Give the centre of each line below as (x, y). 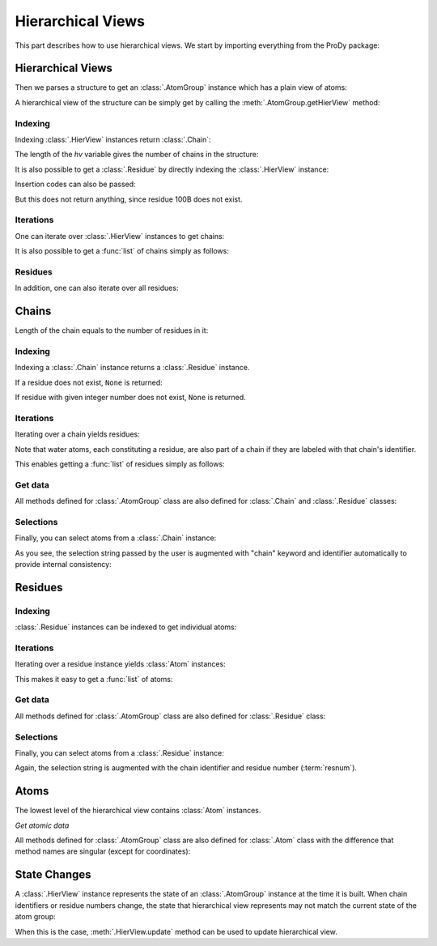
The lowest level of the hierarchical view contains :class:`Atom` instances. (138, 811)
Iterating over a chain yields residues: (78, 434)
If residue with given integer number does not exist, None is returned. (130, 398)
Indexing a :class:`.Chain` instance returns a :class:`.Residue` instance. (132, 368)
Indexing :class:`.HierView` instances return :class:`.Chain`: (113, 139)
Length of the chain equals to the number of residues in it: (112, 330)
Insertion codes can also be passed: (76, 184)
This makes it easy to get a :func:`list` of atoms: (94, 679)
